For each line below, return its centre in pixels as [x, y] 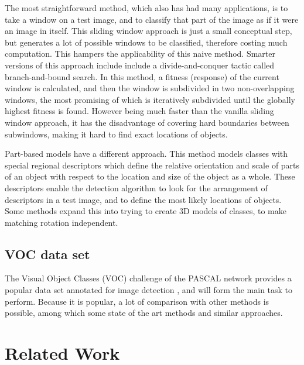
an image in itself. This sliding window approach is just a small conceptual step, [148, 31]
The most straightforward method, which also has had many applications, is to [146, 8]
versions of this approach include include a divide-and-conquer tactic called [140, 65]
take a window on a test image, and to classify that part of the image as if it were [152, 19]
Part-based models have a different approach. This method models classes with [146, 154]
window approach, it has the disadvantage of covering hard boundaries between [147, 122]
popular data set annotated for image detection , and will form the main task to [149, 290]
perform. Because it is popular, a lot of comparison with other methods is [137, 301]
